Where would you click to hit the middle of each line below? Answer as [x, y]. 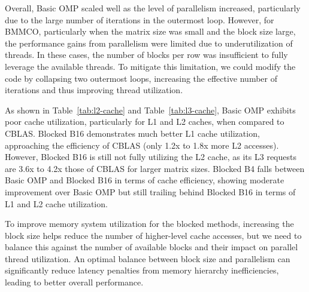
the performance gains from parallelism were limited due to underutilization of [149, 43]
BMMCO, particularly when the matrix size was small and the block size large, [150, 31]
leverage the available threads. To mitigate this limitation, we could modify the [150, 66]
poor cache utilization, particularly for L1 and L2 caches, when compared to [145, 122]
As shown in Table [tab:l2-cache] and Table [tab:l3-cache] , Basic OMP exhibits [150, 110]
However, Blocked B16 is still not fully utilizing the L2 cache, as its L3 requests [151, 157]
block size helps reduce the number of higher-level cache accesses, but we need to [153, 235]
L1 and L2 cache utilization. [56, 203]
